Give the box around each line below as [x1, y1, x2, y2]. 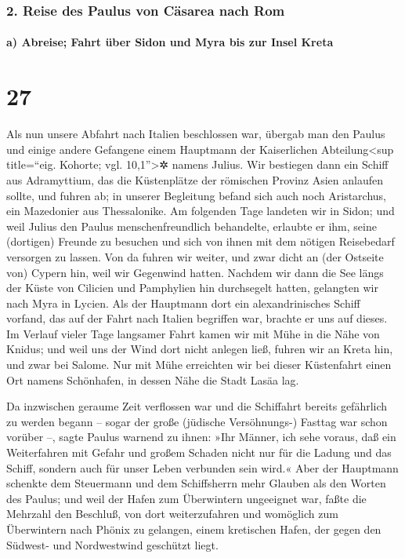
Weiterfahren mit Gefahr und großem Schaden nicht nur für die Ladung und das [6, 444, 392, 461]
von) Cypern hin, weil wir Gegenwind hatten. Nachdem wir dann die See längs [6, 264, 384, 280]
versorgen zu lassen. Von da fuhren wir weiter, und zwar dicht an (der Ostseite [6, 248, 384, 264]
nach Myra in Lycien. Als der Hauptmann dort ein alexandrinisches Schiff [6, 294, 360, 311]
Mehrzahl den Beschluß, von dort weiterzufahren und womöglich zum [6, 505, 338, 522]
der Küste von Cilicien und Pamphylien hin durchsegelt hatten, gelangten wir [6, 279, 378, 296]
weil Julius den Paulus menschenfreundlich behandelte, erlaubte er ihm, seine [6, 217, 377, 234]
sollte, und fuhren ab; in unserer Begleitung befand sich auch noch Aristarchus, [6, 187, 386, 203]
